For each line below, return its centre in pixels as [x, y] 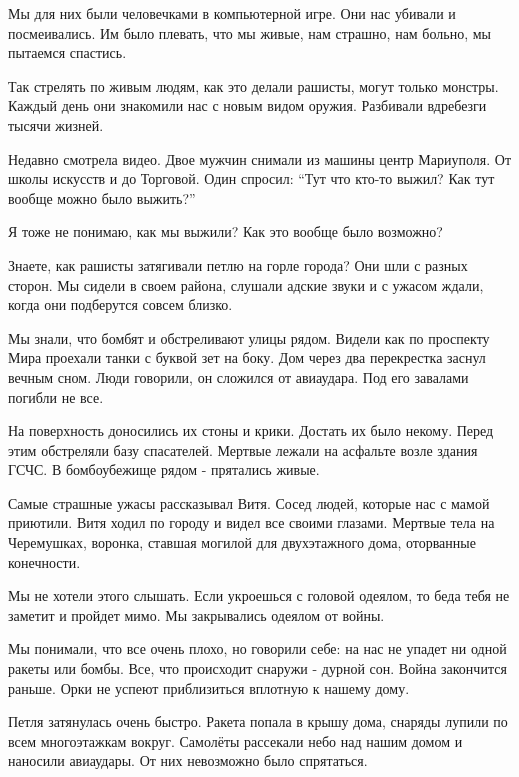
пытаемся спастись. [67, 52]
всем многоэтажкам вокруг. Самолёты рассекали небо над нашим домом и [235, 740]
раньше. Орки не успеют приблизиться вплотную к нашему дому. [209, 687]
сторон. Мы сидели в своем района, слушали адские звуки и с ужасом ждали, [246, 284]
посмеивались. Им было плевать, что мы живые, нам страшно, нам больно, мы [249, 32]
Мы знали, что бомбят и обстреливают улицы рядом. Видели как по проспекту [249, 337]
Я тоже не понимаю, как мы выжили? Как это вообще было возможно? [225, 231]
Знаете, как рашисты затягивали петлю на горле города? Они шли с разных [238, 264]
